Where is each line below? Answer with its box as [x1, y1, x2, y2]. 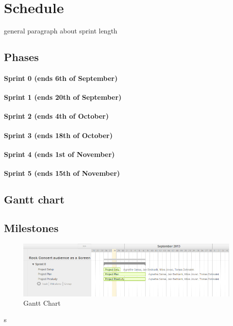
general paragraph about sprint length [4, 26, 117, 36]
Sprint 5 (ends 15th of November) [4, 168, 120, 178]
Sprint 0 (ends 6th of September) [4, 73, 118, 83]
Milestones [4, 220, 59, 235]
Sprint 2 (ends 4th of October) [4, 111, 109, 121]
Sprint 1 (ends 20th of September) [4, 92, 122, 102]
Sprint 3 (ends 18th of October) [4, 130, 113, 140]
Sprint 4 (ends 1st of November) [4, 149, 115, 159]
